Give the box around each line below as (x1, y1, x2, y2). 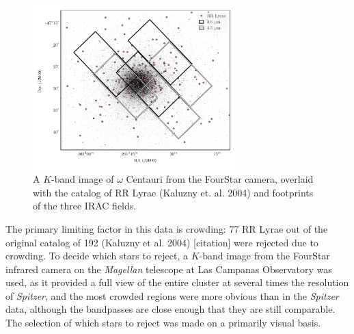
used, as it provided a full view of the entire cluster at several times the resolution (5, 275, 349, 290)
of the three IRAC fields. (33, 198, 137, 213)
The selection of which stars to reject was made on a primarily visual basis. (5, 316, 321, 330)
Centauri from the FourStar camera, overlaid (126, 172, 314, 186)
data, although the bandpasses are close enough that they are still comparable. (5, 302, 336, 316)
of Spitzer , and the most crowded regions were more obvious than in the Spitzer (5, 288, 339, 303)
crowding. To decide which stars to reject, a (5, 248, 189, 263)
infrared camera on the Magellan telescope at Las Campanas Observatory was (5, 261, 332, 276)
